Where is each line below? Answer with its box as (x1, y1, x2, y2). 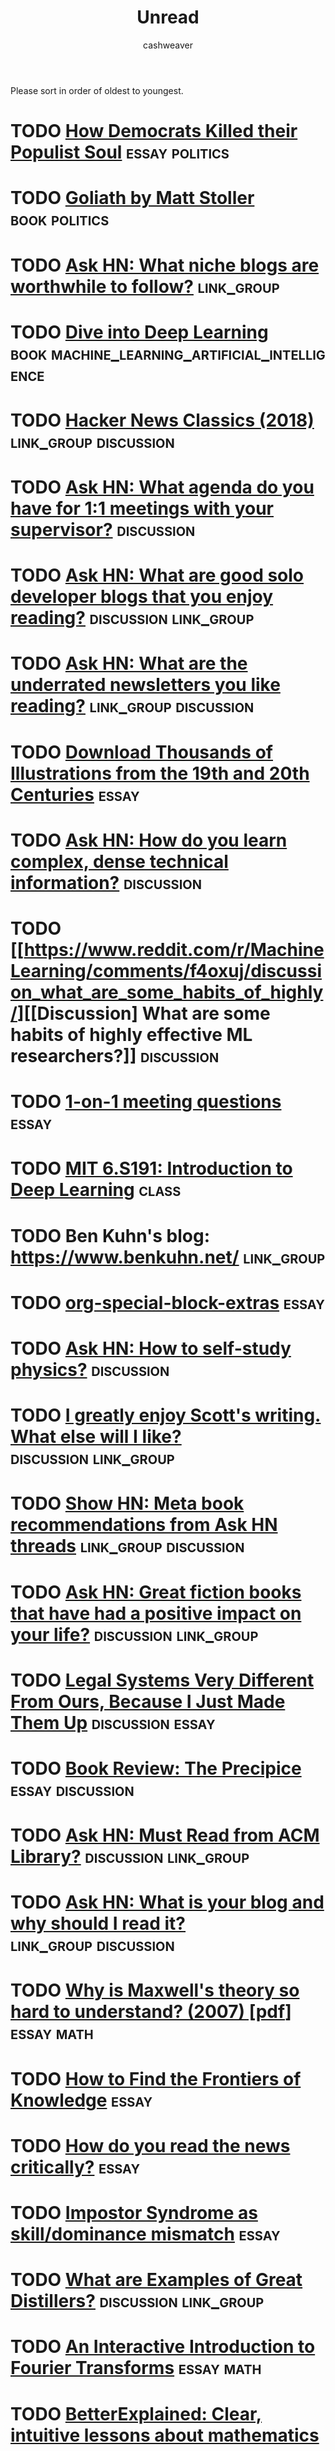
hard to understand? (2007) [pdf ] (10, 2001, 292, 2023)
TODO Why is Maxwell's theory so (10, 1979, 300, 2002)
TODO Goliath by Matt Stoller (10, 187, 255, 210)
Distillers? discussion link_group (10, 2290, 265, 2313)
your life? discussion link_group (10, 1623, 259, 1646)
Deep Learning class (10, 1179, 182, 1201)
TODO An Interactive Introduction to (10, 2336, 316, 2358)
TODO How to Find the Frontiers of (10, 2067, 302, 2090)
